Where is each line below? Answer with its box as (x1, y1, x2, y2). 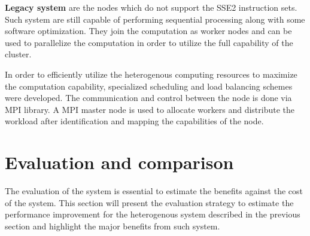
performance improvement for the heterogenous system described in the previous (5, 208, 300, 220)
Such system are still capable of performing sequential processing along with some (5, 13, 305, 25)
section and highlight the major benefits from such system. (5, 219, 220, 232)
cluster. (5, 48, 32, 60)
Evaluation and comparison (5, 150, 234, 174)
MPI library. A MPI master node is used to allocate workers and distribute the (5, 103, 295, 115)
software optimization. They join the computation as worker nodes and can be (5, 24, 292, 37)
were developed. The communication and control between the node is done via (5, 91, 292, 104)
